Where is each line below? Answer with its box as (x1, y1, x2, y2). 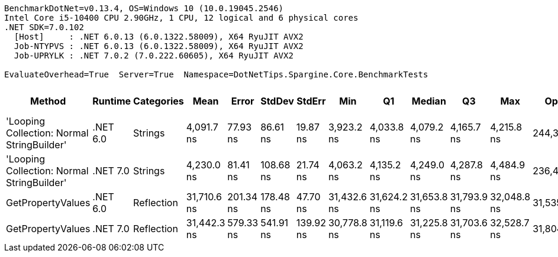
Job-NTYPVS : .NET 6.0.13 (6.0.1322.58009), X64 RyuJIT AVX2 (14, 41, 304, 51)
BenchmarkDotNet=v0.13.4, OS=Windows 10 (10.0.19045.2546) (4, 4, 284, 13)
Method (30, 95, 66, 107)
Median (411, 95, 446, 107)
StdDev (260, 95, 294, 107)
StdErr (296, 95, 326, 107)
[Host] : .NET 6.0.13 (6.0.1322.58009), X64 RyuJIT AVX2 (14, 32, 304, 41)
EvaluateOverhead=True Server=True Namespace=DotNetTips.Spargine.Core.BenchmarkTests (4, 70, 428, 79)
